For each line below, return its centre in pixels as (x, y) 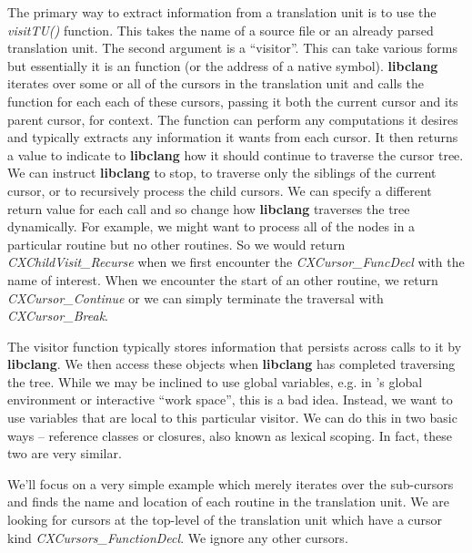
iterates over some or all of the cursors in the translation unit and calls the (216, 83)
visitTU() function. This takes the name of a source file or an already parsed (221, 30)
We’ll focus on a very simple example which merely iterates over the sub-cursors (231, 483)
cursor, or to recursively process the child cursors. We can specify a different (220, 190)
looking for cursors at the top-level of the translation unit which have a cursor (225, 520)
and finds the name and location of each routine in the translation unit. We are (229, 502)
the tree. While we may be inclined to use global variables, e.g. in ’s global (215, 381)
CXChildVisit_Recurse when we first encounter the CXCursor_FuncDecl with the (236, 262)
